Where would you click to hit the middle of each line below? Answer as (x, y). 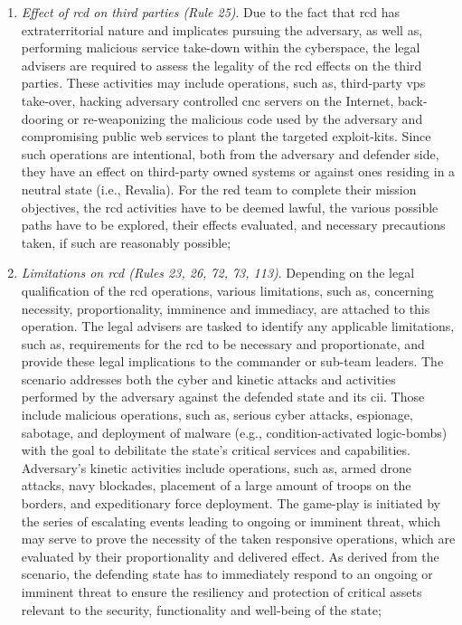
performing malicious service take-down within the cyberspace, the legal (221, 47)
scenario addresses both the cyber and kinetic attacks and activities (208, 379)
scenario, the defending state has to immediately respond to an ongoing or (227, 574)
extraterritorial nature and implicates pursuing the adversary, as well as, (222, 29)
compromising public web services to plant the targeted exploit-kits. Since (226, 136)
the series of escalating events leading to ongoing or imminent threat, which (231, 521)
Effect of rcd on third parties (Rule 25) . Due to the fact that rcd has (211, 12)
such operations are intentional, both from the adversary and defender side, (230, 153)
